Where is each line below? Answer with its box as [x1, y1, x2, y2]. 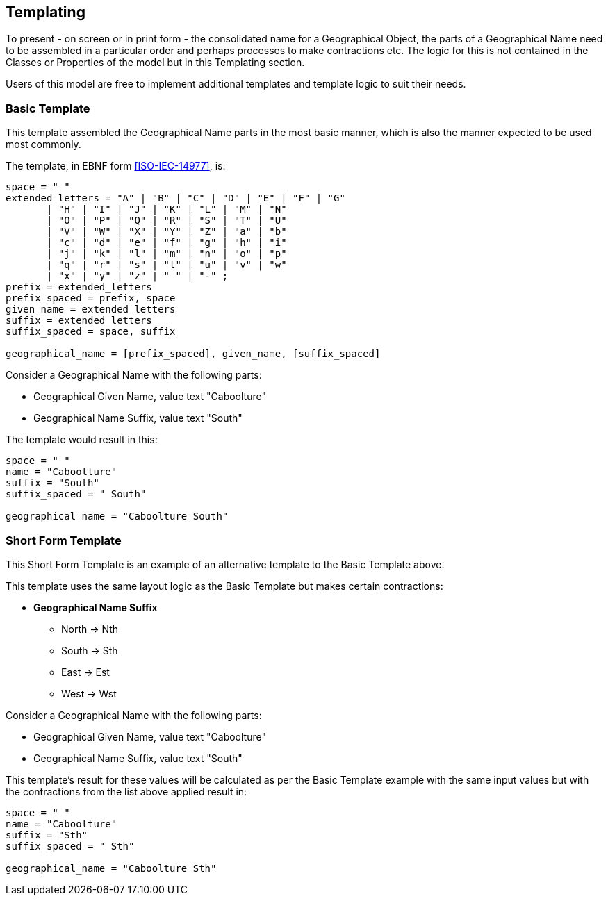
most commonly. [6, 138, 81, 151]
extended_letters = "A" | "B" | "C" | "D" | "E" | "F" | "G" [6, 192, 345, 204]
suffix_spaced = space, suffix [6, 326, 176, 338]
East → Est [61, 666, 110, 678]
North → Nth [61, 622, 119, 635]
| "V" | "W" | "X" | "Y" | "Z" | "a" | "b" [47, 226, 287, 238]
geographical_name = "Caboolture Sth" [6, 862, 217, 874]
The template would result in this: [6, 433, 158, 446]
